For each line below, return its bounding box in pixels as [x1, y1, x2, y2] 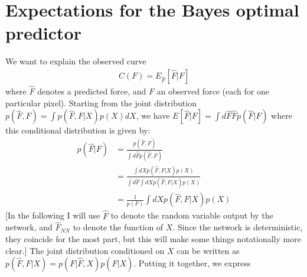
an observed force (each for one [156, 85, 269, 97]
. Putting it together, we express [133, 257, 251, 269]
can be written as [177, 244, 240, 256]
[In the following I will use [5, 209, 100, 221]
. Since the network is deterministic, [172, 221, 303, 233]
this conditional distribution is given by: [5, 124, 151, 136]
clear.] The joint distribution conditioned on [5, 244, 165, 256]
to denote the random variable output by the [110, 209, 273, 221]
